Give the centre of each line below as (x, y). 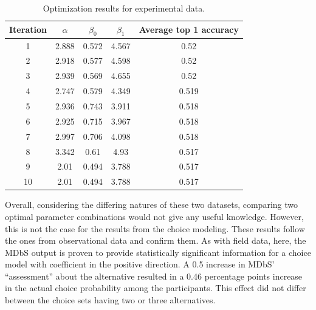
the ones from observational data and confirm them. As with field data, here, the (156, 240)
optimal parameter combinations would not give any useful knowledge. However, (154, 216)
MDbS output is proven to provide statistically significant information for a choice (158, 252)
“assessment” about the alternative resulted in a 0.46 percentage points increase (154, 276)
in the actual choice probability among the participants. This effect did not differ (156, 288)
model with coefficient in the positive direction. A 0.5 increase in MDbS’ (140, 264)
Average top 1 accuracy (189, 29)
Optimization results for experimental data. (124, 8)
